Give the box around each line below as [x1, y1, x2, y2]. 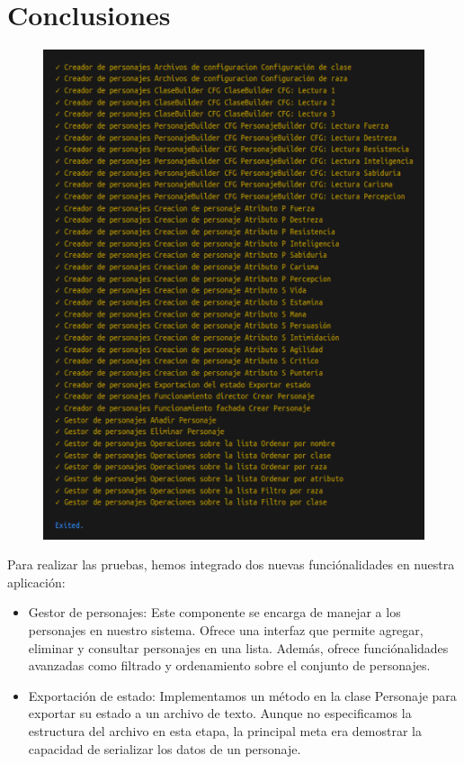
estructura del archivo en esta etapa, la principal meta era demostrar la [28, 721, 423, 740]
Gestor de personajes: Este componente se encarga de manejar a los [28, 603, 401, 622]
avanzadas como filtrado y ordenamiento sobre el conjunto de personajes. [28, 656, 431, 675]
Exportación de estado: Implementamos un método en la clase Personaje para [28, 686, 457, 705]
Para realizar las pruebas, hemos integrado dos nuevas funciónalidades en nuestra [7, 555, 455, 574]
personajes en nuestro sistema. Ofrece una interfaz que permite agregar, [28, 621, 424, 639]
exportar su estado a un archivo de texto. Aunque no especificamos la [28, 704, 412, 723]
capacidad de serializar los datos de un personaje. [28, 739, 301, 758]
